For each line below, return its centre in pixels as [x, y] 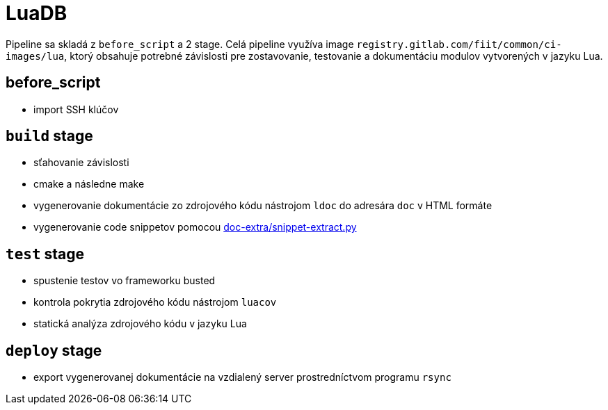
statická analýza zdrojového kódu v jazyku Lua [140, 324]
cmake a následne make [89, 184]
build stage [49, 136]
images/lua [35, 56]
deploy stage [54, 350]
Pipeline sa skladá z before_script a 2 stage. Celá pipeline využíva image [180, 44]
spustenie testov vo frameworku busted [125, 281]
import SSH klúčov [76, 109]
